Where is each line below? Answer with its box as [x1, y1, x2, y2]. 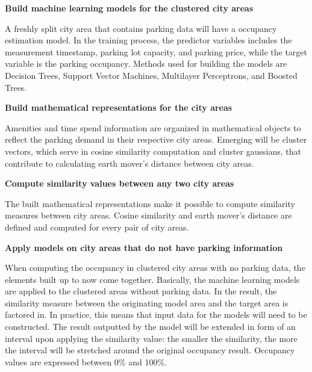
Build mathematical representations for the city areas [5, 101, 232, 114]
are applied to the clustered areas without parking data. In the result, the [5, 285, 277, 297]
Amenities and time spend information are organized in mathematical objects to [5, 121, 301, 134]
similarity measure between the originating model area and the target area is [5, 296, 289, 309]
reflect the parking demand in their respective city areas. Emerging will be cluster [5, 133, 307, 146]
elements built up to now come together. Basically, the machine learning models [5, 273, 300, 285]
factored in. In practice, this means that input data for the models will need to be [5, 308, 307, 321]
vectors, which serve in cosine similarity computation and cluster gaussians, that [5, 144, 301, 157]
